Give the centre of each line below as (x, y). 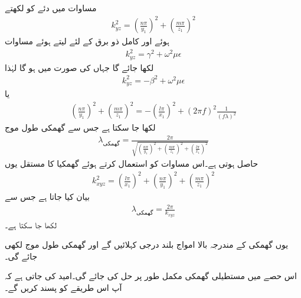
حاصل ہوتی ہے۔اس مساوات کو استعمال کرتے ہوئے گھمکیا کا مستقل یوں (132, 163)
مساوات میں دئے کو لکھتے (51, 8)
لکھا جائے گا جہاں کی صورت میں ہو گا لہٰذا (79, 67)
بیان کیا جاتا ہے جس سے (47, 197)
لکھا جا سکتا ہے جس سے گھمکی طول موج (80, 127)
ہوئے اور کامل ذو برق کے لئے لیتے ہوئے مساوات (87, 41)
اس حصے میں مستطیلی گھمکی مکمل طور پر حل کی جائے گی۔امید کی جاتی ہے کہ (151, 276)
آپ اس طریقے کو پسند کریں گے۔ (63, 287)
